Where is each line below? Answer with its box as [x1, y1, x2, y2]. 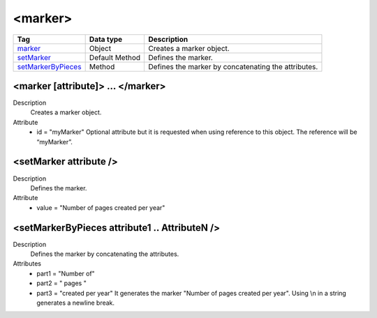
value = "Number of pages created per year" [36, 203, 165, 212]
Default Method [89, 52, 141, 62]
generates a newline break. [36, 298, 115, 307]
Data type [89, 34, 123, 44]
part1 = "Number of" [36, 269, 96, 278]
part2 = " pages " [36, 279, 87, 287]
